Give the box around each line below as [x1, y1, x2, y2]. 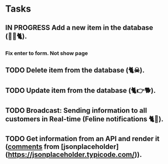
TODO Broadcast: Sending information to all [5, 106, 147, 115]
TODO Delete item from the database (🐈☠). [5, 65, 145, 74]
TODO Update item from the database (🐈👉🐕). [5, 86, 156, 95]
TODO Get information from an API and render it [5, 135, 160, 143]
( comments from [5, 143, 60, 151]
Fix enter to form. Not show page [5, 49, 88, 56]
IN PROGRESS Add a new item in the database [5, 23, 154, 32]
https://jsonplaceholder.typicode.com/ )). [8, 150, 143, 159]
